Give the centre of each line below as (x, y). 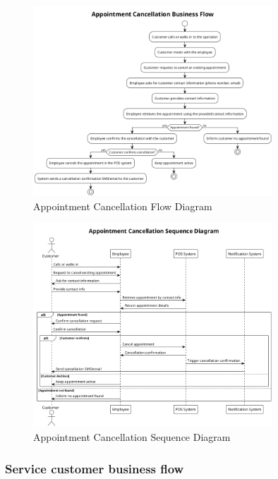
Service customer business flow (95, 468)
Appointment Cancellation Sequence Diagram (132, 437)
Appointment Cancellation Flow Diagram (123, 206)
